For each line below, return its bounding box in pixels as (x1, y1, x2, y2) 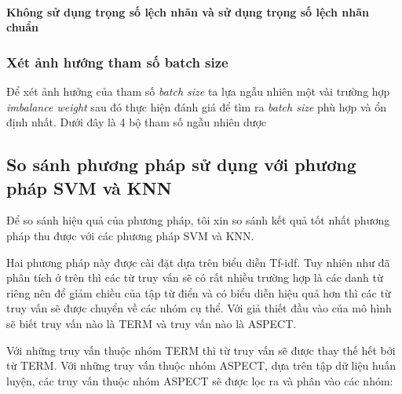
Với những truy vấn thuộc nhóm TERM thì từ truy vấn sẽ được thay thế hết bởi (6, 341, 396, 358)
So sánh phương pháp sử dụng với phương (6, 152, 356, 177)
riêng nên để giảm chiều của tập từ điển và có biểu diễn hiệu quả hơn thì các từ (6, 284, 391, 301)
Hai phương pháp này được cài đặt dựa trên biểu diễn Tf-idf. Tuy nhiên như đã (6, 254, 390, 270)
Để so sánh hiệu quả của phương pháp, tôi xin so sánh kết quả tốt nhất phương (6, 212, 390, 228)
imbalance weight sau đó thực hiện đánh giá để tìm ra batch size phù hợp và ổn (6, 98, 386, 115)
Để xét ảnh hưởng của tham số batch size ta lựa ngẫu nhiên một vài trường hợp (6, 83, 390, 99)
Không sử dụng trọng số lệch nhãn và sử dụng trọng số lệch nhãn (6, 3, 370, 20)
